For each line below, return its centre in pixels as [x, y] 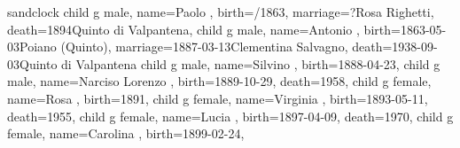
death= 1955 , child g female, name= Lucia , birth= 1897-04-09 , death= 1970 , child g [230, 116]
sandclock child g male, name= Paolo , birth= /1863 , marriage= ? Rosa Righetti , [221, 12]
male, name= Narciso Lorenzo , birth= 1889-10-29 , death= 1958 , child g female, [219, 81]
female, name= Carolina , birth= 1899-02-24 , [126, 133]
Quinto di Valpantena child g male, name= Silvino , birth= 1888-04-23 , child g [230, 63]
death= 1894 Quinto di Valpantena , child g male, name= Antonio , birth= [204, 29]
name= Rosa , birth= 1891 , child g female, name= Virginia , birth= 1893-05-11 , [218, 98]
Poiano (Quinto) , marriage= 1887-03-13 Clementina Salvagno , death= [206, 47]
